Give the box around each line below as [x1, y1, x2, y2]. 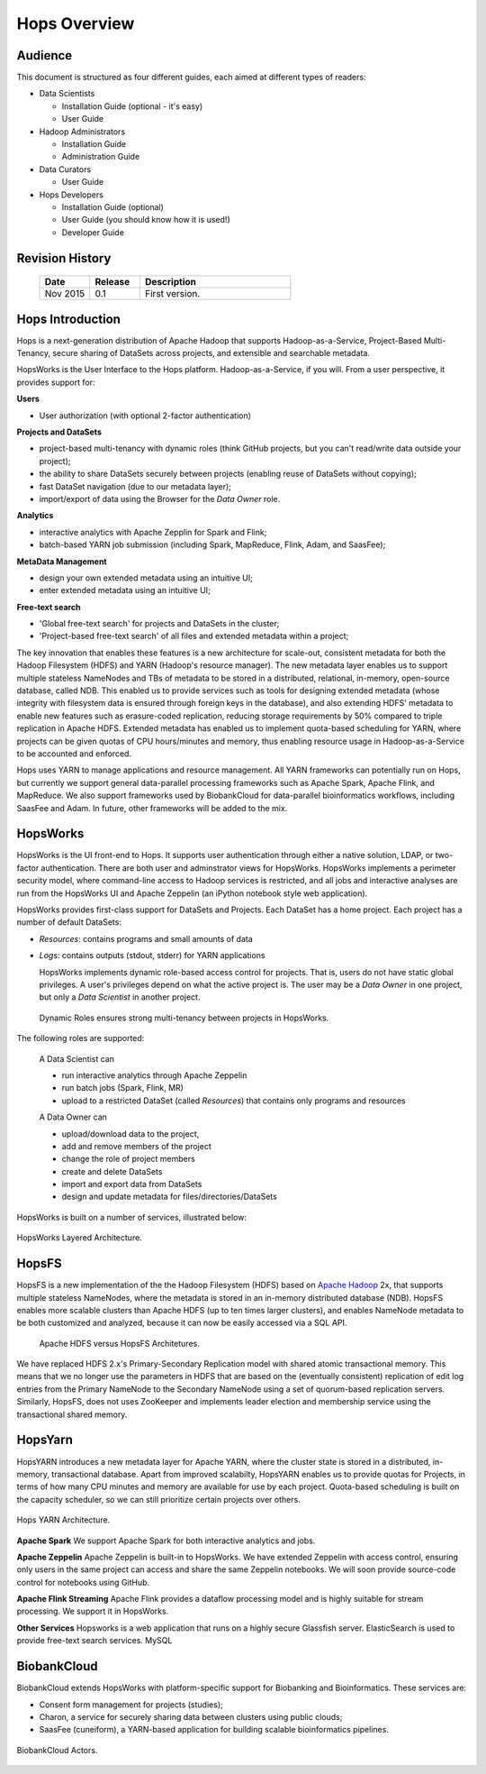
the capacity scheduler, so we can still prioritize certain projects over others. [16, 1494, 301, 1504]
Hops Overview [16, 14, 135, 33]
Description [145, 276, 197, 288]
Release [94, 276, 130, 288]
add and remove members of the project [61, 1140, 211, 1151]
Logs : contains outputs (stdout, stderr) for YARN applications [39, 950, 265, 961]
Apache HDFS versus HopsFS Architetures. [39, 1338, 200, 1349]
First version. [145, 288, 201, 300]
